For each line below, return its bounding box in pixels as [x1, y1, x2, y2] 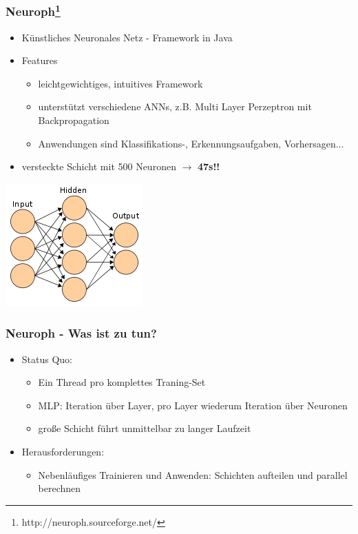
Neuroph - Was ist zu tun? [6, 325, 157, 342]
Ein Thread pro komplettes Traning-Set [38, 375, 206, 389]
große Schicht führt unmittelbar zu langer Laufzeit [38, 421, 251, 435]
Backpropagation [38, 113, 109, 127]
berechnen [38, 481, 81, 495]
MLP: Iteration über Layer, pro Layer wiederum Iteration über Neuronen [38, 398, 348, 412]
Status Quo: [21, 351, 73, 366]
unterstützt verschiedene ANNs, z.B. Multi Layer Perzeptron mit [38, 99, 312, 114]
